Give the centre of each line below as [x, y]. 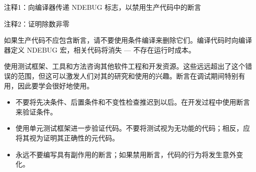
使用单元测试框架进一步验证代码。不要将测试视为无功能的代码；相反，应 [133, 128]
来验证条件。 [36, 111]
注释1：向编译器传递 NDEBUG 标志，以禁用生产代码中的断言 [103, 7]
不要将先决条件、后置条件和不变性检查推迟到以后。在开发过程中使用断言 [133, 102]
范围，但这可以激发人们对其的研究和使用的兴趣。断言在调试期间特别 [128, 75]
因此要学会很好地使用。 [55, 85]
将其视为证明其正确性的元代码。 [67, 137]
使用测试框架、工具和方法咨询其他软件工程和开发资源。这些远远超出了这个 [125, 66]
